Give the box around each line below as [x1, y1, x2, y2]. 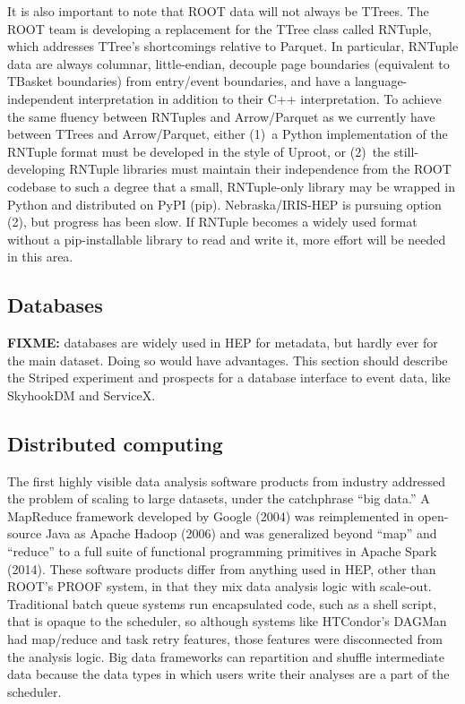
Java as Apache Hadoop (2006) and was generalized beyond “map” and [45, 524, 437, 543]
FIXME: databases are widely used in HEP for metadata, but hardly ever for [7, 333, 438, 352]
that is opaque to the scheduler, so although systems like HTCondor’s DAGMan [7, 612, 447, 631]
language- [354, 72, 408, 90]
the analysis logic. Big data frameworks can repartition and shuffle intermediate [7, 647, 444, 665]
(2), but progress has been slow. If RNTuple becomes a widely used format [7, 212, 418, 231]
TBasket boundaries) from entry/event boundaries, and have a [7, 72, 351, 90]
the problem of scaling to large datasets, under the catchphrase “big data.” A [7, 489, 430, 508]
